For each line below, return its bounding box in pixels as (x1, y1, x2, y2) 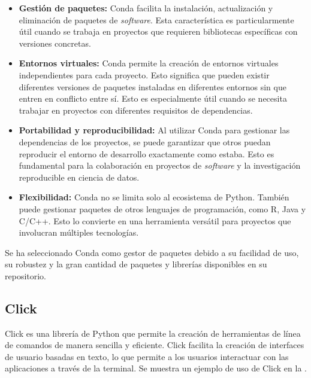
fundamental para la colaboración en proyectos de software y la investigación (19, 159, 301, 172)
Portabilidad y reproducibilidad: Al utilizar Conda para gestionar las (19, 124, 290, 136)
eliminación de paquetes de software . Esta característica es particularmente (19, 13, 294, 26)
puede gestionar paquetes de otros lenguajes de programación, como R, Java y (19, 202, 306, 215)
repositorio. (5, 269, 47, 282)
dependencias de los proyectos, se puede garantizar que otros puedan (19, 135, 271, 148)
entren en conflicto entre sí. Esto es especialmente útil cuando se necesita (19, 92, 287, 105)
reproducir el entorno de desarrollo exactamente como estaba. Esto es (19, 147, 274, 160)
